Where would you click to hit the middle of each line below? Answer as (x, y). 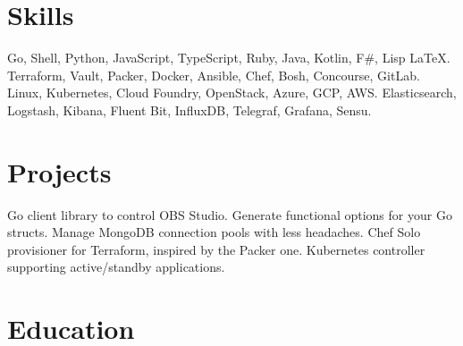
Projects (59, 171)
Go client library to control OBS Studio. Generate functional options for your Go (230, 214)
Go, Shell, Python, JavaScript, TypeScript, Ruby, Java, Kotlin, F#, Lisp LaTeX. (229, 58)
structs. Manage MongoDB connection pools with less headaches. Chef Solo (214, 232)
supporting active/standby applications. (116, 267)
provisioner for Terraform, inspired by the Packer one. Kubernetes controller (216, 249)
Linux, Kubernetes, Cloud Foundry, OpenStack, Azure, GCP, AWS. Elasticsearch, (232, 93)
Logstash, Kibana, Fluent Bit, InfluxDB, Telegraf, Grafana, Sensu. (189, 110)
